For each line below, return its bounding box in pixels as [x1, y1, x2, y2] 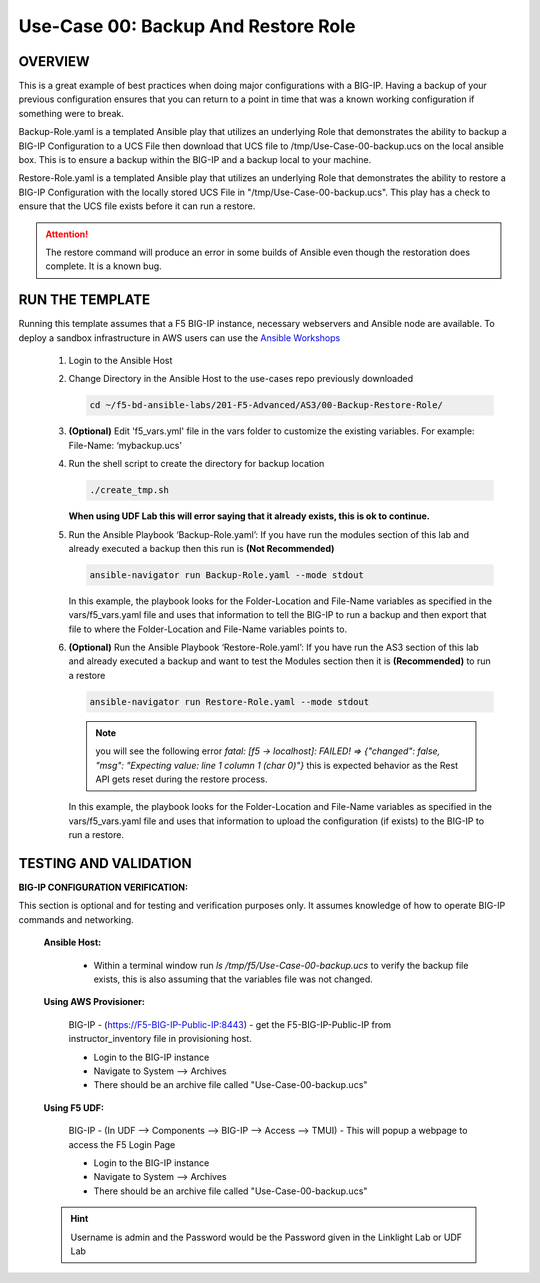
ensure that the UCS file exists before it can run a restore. [18, 200, 256, 212]
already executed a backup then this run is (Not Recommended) [68, 542, 335, 554]
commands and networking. [18, 913, 134, 925]
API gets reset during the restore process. [95, 773, 269, 785]
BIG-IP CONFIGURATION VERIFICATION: [18, 881, 189, 894]
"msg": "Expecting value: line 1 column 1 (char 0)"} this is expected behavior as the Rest [95, 759, 459, 771]
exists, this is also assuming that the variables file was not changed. [93, 973, 374, 985]
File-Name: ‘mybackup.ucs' [68, 439, 183, 451]
